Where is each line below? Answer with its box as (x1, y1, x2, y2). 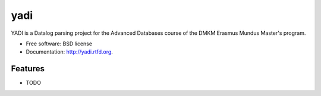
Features (11, 64, 45, 74)
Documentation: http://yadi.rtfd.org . (26, 48, 113, 55)
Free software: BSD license (26, 40, 92, 47)
